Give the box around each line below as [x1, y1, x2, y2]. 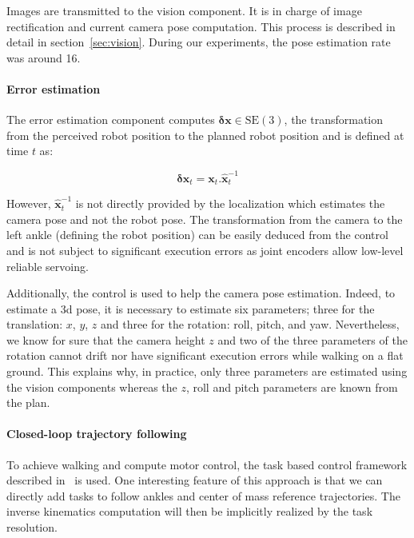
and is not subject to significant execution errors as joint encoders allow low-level [6, 241, 404, 258]
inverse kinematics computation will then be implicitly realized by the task [6, 503, 373, 520]
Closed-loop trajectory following [6, 425, 187, 442]
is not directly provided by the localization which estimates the [75, 195, 385, 212]
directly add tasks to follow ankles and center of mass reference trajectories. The [6, 487, 400, 504]
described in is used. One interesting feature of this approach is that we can [6, 472, 383, 488]
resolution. [6, 519, 58, 536]
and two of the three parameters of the [217, 331, 408, 348]
